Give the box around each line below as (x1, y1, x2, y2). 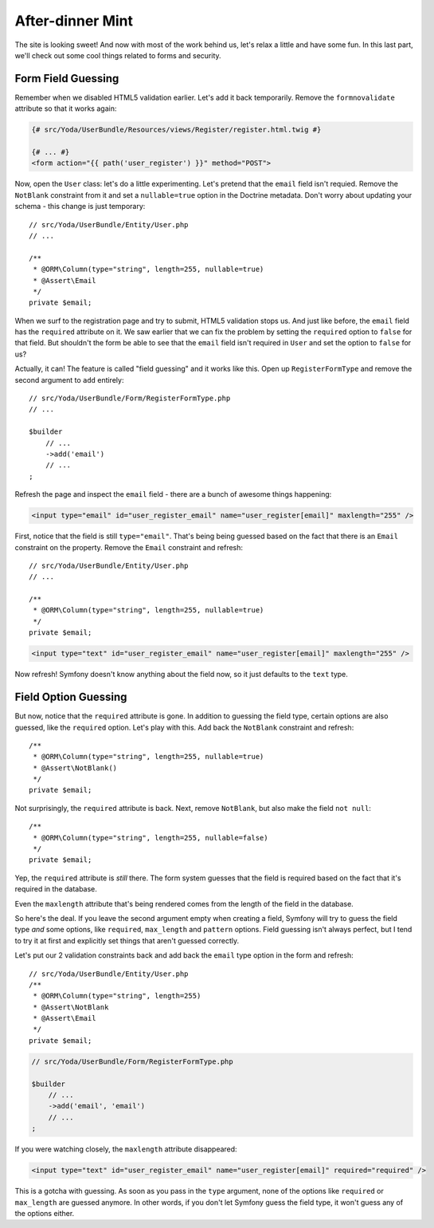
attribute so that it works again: (14, 104, 117, 113)
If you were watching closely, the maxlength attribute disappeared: (14, 1144, 238, 1154)
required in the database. (14, 884, 97, 894)
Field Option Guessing (14, 691, 127, 704)
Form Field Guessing (14, 72, 119, 85)
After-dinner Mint (14, 12, 134, 30)
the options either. (14, 1208, 75, 1218)
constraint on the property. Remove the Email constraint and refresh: (14, 542, 243, 552)
